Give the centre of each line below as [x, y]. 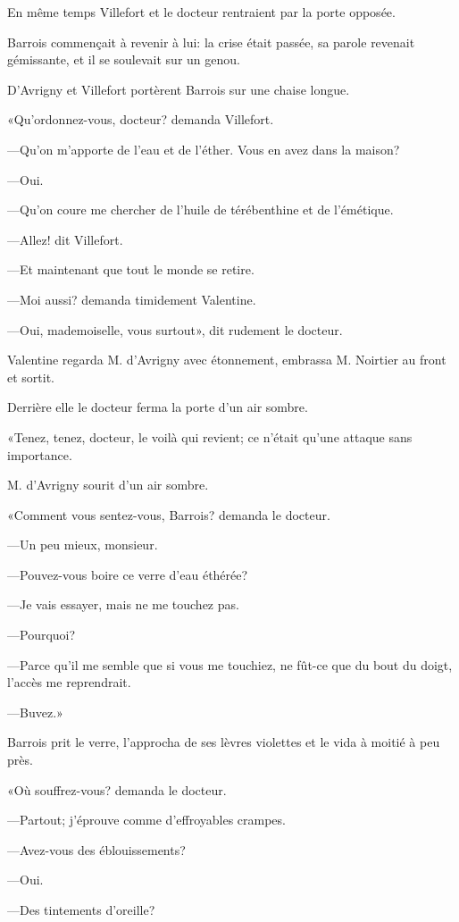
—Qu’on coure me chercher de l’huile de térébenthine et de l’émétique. [200, 210]
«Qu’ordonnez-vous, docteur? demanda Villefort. [141, 119]
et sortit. [31, 377]
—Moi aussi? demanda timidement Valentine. [132, 299]
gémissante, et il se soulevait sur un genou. [124, 59]
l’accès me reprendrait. [69, 682]
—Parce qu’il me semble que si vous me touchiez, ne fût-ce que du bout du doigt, [230, 664]
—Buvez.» [35, 712]
